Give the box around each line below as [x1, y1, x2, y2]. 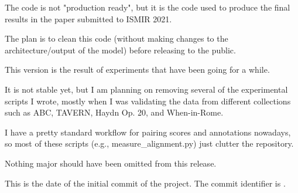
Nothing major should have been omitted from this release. [5, 157, 217, 169]
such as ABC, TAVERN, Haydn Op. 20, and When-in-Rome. [5, 106, 224, 118]
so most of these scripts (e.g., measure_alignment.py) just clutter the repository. [5, 137, 294, 150]
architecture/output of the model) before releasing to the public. [5, 43, 236, 56]
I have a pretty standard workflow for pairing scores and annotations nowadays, [5, 126, 291, 138]
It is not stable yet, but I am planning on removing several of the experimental [5, 83, 288, 95]
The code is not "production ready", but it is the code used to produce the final [5, 1, 290, 13]
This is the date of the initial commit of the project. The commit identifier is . [5, 177, 286, 189]
